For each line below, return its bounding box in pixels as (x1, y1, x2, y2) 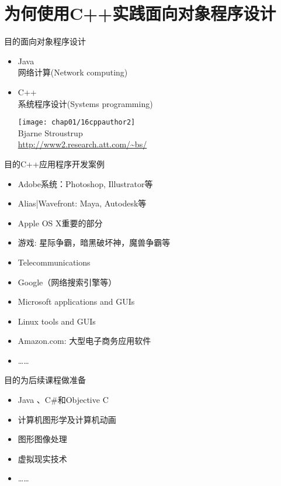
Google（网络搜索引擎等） (18, 275, 117, 288)
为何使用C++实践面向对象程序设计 (4, 1, 276, 25)
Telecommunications (18, 256, 91, 268)
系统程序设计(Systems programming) (18, 97, 153, 109)
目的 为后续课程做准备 (4, 374, 86, 386)
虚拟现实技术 (18, 452, 67, 464)
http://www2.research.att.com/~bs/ (18, 138, 147, 150)
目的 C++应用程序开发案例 (4, 157, 105, 170)
